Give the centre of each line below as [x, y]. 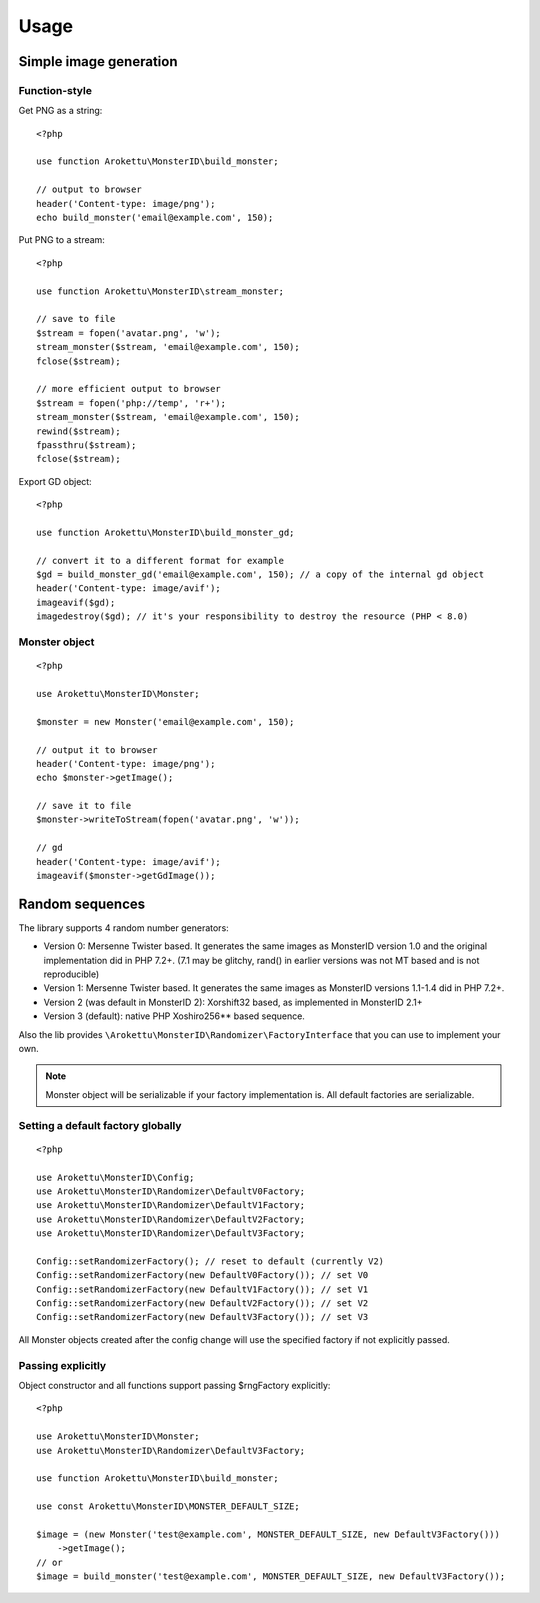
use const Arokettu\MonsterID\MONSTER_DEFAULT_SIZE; [168, 1506]
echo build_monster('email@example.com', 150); [155, 218]
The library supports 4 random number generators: [123, 927]
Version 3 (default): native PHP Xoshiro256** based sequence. [174, 1016]
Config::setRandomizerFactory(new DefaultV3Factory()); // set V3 [202, 1317]
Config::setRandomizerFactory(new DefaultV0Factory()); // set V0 [202, 1275]
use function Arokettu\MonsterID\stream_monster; [160, 291]
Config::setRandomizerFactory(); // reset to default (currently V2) [210, 1261]
